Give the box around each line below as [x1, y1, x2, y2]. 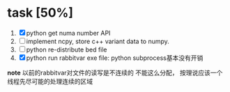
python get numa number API [26, 29, 111, 37]
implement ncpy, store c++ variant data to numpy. [26, 37, 169, 45]
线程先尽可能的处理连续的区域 [7, 77, 93, 85]
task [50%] [7, 5, 74, 21]
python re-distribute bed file [26, 45, 107, 54]
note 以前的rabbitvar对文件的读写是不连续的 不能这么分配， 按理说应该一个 [7, 68, 223, 77]
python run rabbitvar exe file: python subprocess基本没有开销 [26, 54, 204, 62]
